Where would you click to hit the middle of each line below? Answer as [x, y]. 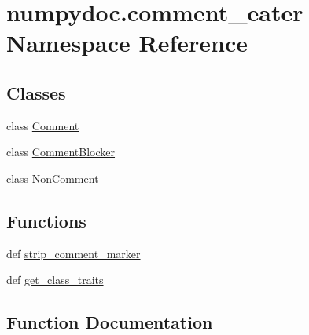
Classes [36, 92]
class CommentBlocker [61, 152]
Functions [46, 220]
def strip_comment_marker [74, 253]
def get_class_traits [55, 280]
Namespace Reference [127, 43]
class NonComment [53, 178]
